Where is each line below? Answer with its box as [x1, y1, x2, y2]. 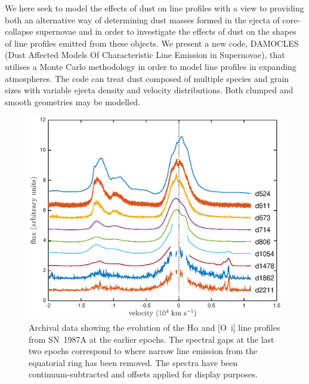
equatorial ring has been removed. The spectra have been [29, 356, 238, 368]
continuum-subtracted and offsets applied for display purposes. [29, 368, 258, 380]
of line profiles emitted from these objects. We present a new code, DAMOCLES [5, 36, 299, 49]
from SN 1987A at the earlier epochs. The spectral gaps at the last [29, 333, 274, 345]
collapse [5, 25, 33, 38]
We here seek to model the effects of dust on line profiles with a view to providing [5, 2, 304, 14]
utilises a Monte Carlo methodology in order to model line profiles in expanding [5, 60, 296, 72]
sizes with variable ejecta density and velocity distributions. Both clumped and [5, 84, 293, 96]
